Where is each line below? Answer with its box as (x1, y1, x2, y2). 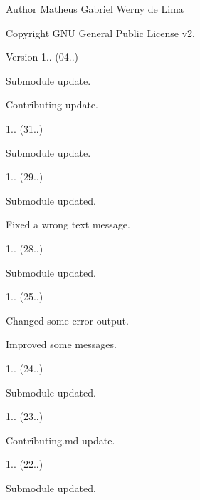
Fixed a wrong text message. (6, 217, 130, 232)
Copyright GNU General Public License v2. (6, 25, 195, 40)
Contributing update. (6, 97, 98, 112)
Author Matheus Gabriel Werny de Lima (6, 1, 184, 16)
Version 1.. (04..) (6, 49, 79, 64)
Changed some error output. (6, 312, 129, 327)
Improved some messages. (6, 337, 117, 352)
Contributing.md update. (6, 432, 115, 447)
